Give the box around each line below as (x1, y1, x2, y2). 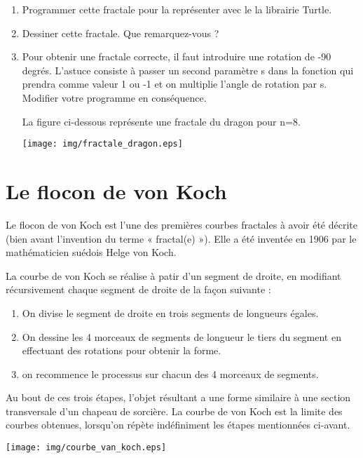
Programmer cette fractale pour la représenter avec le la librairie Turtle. (22, 2, 332, 16)
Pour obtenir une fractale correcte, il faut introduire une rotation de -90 (22, 49, 331, 64)
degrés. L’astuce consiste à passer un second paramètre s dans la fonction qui (22, 62, 354, 77)
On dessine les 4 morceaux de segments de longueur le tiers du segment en (22, 329, 341, 344)
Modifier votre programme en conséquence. (22, 90, 207, 105)
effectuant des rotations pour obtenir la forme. (22, 343, 221, 358)
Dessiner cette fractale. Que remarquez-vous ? (22, 25, 219, 40)
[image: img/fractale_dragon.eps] (22, 139, 183, 149)
